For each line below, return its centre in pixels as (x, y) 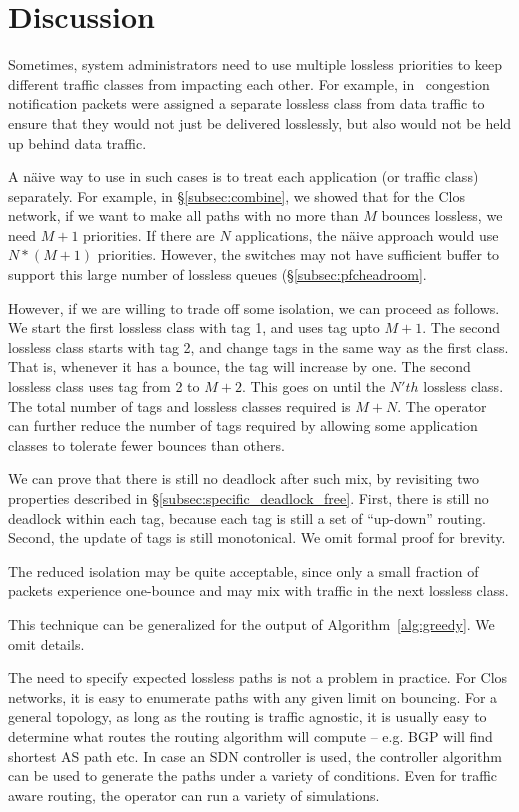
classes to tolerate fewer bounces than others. (146, 444)
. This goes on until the (313, 386)
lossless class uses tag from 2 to (104, 386)
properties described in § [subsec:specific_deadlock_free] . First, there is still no (248, 498)
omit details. (46, 643)
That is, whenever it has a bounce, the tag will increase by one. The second (239, 366)
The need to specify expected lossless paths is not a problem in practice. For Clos (258, 677)
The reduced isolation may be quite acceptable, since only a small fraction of (243, 570)
